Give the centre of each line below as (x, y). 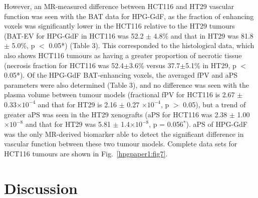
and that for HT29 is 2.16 (77, 104)
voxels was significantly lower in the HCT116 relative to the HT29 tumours (119, 26)
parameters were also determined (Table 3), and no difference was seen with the (126, 84)
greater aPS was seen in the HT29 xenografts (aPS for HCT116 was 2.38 (116, 114)
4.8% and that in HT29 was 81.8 (203, 35)
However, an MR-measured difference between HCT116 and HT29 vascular (119, 6)
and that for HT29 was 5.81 (68, 124)
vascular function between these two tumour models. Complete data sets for (121, 144)
